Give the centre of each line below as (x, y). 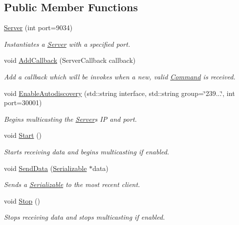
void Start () (23, 135)
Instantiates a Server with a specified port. (67, 44)
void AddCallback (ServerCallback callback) (70, 60)
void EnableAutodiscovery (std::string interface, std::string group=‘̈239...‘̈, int (119, 93)
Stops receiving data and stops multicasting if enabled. (85, 217)
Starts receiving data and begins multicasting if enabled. (87, 151)
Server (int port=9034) (38, 28)
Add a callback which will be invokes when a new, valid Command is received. (120, 76)
